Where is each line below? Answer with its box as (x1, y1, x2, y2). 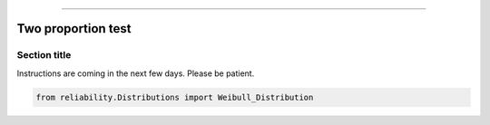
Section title (16, 49, 72, 62)
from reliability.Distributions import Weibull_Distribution (35, 91, 314, 102)
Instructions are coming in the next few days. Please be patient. (16, 68, 255, 79)
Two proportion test (16, 21, 132, 36)
